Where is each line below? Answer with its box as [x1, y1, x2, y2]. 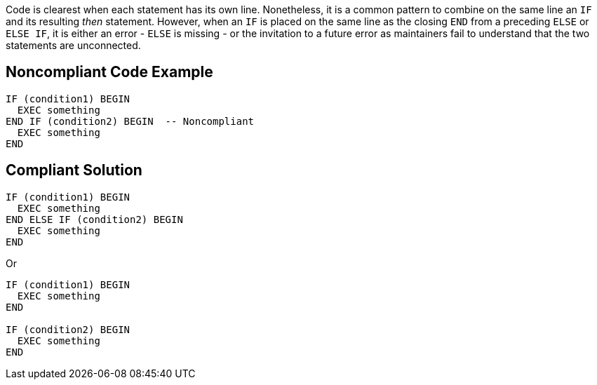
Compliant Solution [6, 161, 142, 180]
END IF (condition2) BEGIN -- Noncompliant [6, 115, 255, 127]
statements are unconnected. [6, 39, 141, 51]
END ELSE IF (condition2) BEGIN [6, 213, 183, 225]
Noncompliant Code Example [6, 63, 213, 81]
